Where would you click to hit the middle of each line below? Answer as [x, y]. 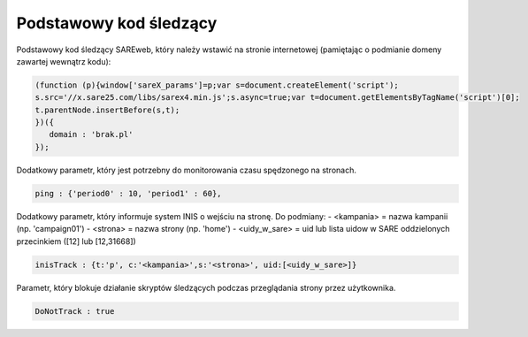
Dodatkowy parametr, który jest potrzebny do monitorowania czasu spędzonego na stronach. [187, 170]
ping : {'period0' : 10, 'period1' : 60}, [128, 193]
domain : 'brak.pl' [91, 134]
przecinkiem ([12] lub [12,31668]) [76, 241]
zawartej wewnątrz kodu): [64, 61]
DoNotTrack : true [75, 311]
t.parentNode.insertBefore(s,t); [107, 110]
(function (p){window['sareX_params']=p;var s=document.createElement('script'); [217, 85]
